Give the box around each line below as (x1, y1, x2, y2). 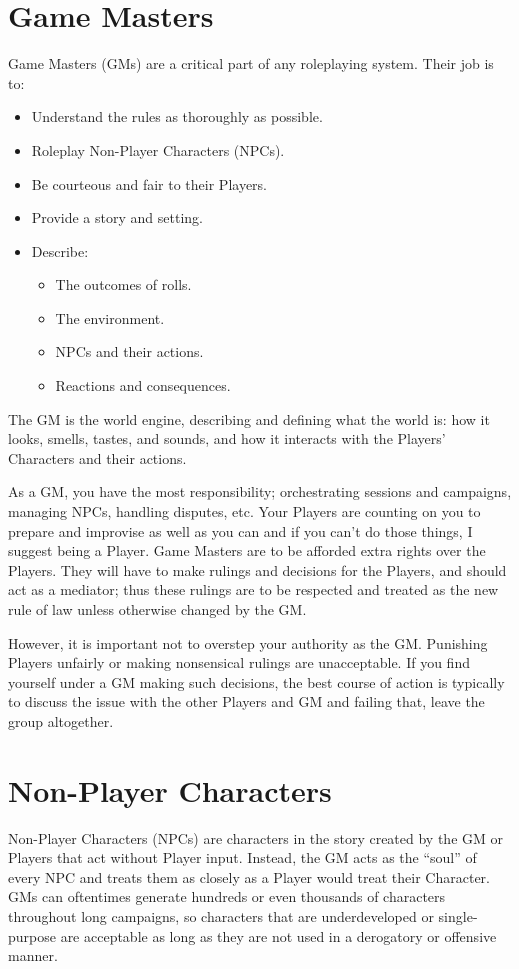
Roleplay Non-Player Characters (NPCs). (31, 139, 285, 160)
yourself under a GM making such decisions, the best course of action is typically (8, 671, 505, 692)
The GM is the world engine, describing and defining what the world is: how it (8, 408, 490, 429)
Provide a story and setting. (31, 207, 203, 228)
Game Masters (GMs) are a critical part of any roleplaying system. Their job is (8, 53, 494, 74)
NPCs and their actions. (55, 341, 204, 362)
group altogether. (8, 710, 114, 731)
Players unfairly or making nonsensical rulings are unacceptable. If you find (8, 652, 470, 673)
